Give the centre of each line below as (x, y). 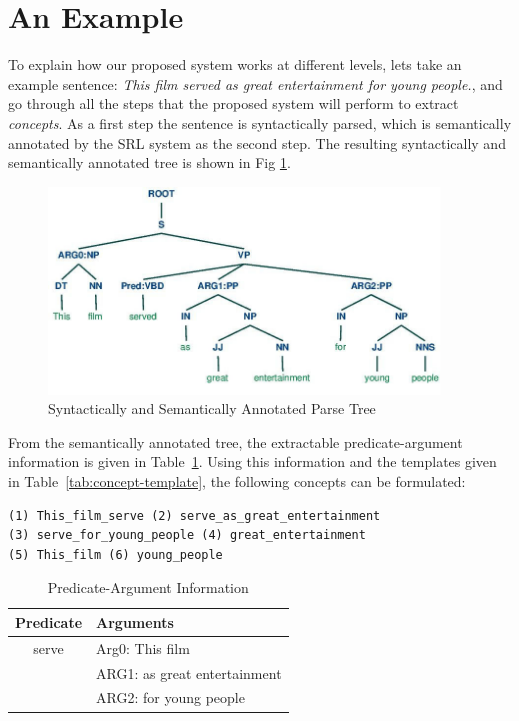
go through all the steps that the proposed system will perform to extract (233, 103)
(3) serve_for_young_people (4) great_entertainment (187, 535)
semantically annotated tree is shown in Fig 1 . (149, 162)
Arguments (135, 621)
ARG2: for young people (170, 697)
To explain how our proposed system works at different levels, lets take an (235, 64)
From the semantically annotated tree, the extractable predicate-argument (235, 441)
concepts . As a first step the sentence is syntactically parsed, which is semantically (260, 122)
